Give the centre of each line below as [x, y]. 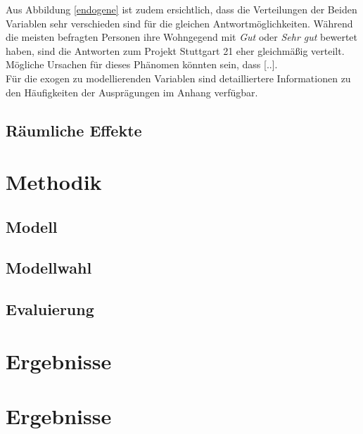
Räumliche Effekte [74, 130]
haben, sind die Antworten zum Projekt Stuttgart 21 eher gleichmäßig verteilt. [175, 50]
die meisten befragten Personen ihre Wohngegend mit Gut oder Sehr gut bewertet [182, 37]
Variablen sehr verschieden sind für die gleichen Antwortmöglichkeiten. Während [179, 23]
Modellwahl [49, 268]
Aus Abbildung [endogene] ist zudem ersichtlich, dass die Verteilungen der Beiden [181, 9]
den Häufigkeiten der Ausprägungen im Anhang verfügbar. [132, 92]
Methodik [54, 182]
